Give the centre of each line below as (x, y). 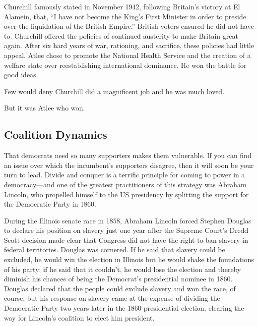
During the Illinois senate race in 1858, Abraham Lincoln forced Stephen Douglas (128, 220)
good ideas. (21, 75)
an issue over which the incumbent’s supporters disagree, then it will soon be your (129, 165)
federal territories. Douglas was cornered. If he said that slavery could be (115, 249)
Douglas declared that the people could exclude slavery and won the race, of (120, 288)
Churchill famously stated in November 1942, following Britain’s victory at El (122, 6)
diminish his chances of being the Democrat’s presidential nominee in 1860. (118, 279)
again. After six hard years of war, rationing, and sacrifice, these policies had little (129, 45)
